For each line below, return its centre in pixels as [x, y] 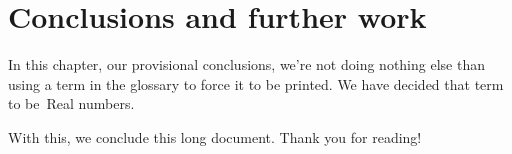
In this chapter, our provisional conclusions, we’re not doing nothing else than [246, 64]
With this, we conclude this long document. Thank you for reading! [215, 136]
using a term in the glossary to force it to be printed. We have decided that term [256, 83]
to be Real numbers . [71, 103]
